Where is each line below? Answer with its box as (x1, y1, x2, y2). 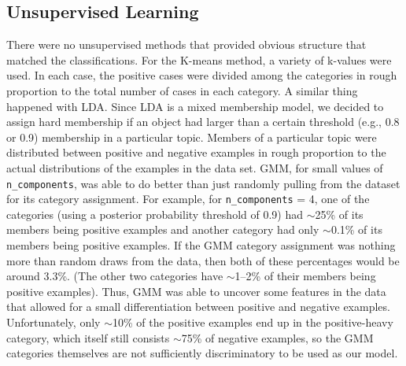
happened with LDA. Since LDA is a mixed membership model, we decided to (6, 98, 384, 114)
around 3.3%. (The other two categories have (6, 268, 223, 284)
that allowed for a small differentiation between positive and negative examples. (6, 298, 390, 315)
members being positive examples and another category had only (6, 221, 319, 238)
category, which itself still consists (6, 329, 170, 346)
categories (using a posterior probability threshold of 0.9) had (6, 205, 303, 222)
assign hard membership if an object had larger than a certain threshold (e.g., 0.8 (6, 113, 400, 130)
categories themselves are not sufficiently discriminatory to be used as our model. (6, 345, 398, 361)
